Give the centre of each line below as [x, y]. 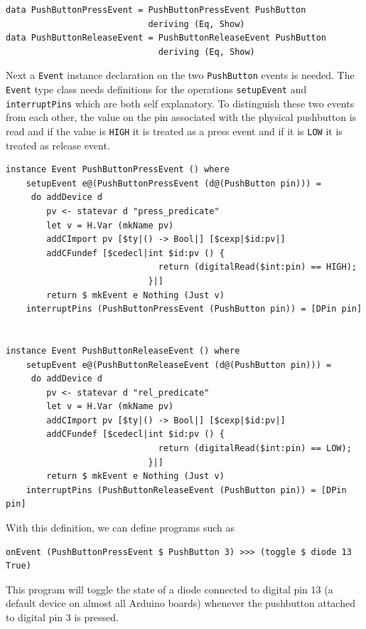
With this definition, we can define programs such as [120, 528]
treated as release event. [58, 145]
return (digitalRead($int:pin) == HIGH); [257, 267]
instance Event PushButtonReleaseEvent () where [123, 350]
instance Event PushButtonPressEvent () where [118, 170]
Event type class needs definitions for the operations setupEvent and [156, 89]
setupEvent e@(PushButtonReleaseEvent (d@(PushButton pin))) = [179, 365]
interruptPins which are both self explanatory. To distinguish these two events [180, 103]
